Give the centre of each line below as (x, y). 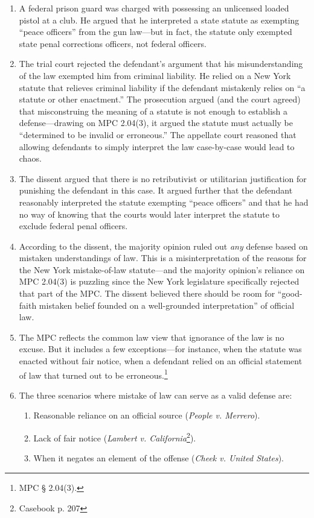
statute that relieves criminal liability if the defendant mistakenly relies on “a (162, 87)
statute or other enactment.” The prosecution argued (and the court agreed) (160, 99)
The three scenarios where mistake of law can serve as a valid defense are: (155, 395)
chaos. (30, 158)
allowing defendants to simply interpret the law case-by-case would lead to (157, 146)
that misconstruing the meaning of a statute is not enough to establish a (153, 111)
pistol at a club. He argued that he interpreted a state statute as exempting (159, 20)
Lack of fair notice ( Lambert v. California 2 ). (115, 437)
